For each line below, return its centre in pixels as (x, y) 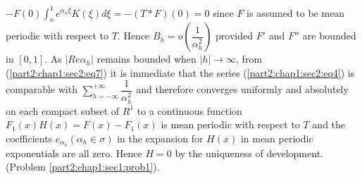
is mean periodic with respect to (230, 124)
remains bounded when (146, 59)
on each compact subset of (63, 110)
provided (235, 36)
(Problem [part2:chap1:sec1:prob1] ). (83, 167)
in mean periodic (277, 138)
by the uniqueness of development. (249, 153)
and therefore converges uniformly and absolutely (242, 89)
